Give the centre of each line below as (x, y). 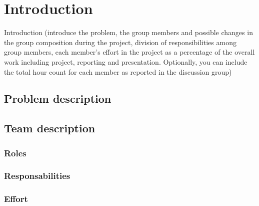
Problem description (58, 98)
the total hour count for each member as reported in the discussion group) (118, 71)
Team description (50, 128)
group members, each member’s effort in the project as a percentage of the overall (129, 52)
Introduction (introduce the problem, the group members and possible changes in (128, 32)
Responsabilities (37, 176)
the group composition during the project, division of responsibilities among (120, 42)
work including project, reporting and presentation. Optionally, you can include (126, 61)
